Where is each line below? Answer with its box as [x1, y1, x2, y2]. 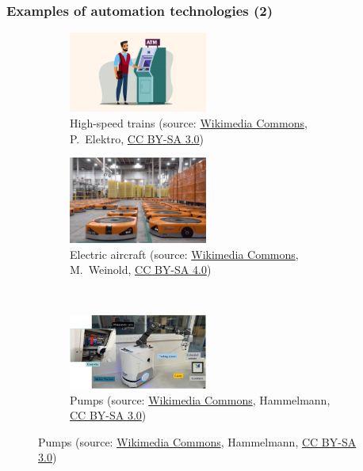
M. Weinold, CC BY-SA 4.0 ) [70, 261, 212, 278]
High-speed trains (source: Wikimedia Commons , [70, 115, 308, 131]
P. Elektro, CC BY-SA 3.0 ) [70, 130, 204, 146]
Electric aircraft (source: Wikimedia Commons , [70, 245, 299, 262]
